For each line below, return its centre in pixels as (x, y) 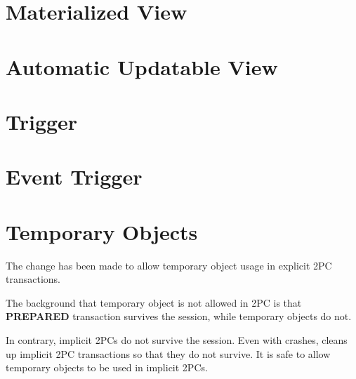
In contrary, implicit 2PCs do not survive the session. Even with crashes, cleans (177, 340)
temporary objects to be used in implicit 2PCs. (107, 367)
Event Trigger (74, 177)
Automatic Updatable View (142, 66)
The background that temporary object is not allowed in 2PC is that (154, 302)
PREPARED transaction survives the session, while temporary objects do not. (179, 316)
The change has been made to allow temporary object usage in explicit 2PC (169, 265)
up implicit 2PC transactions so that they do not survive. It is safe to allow (168, 353)
